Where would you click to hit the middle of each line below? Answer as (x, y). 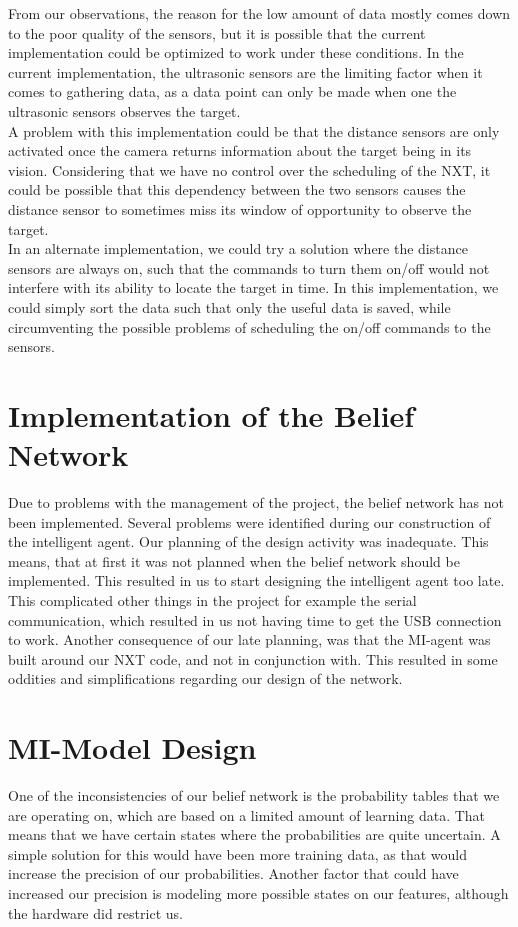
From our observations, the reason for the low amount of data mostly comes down (259, 13)
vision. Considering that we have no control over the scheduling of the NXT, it (249, 169)
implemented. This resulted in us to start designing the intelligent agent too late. (256, 580)
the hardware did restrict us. (95, 912)
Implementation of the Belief (211, 414)
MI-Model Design (132, 747)
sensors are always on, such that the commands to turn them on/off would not (249, 267)
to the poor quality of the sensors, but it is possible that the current (217, 32)
